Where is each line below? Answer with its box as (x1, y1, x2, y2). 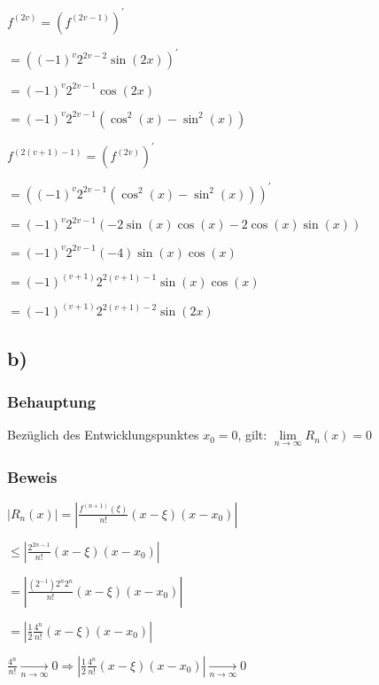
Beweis (7, 465, 58, 487)
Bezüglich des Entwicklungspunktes (7, 425, 199, 444)
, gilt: (237, 425, 267, 444)
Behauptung (7, 391, 97, 413)
